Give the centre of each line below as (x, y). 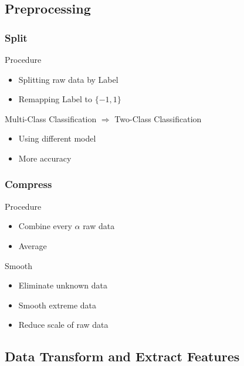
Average (33, 245)
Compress (28, 184)
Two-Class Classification (158, 118)
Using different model (57, 138)
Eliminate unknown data (63, 285)
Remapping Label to (55, 99)
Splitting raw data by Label (68, 79)
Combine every (45, 226)
